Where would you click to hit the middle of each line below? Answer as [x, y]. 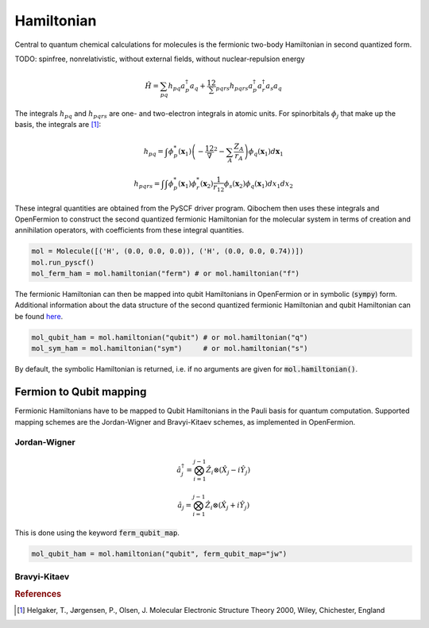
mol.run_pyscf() [63, 262]
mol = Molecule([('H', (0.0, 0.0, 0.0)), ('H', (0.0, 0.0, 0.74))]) [168, 251]
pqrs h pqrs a [234, 87]
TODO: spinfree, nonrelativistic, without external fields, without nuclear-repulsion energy [160, 59]
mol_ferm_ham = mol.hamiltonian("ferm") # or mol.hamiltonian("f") [166, 274]
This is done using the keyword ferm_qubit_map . [97, 533]
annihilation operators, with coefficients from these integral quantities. [129, 230]
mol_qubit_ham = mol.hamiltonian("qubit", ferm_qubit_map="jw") [159, 553]
